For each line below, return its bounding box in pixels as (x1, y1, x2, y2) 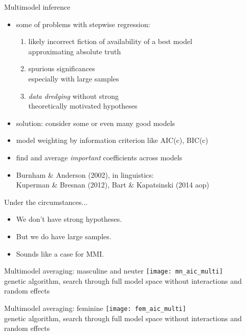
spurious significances (28, 63, 95, 74)
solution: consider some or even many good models (16, 117, 175, 128)
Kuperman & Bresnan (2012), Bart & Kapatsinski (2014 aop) (16, 179, 209, 190)
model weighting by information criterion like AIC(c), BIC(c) (16, 135, 208, 145)
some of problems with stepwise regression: (16, 18, 150, 29)
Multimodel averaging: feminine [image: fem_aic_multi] (4, 302, 186, 313)
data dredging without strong (28, 90, 119, 101)
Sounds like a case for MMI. (16, 248, 104, 259)
